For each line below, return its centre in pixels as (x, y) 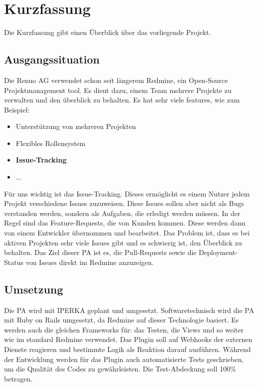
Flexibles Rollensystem (51, 143)
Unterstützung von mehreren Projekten (76, 126)
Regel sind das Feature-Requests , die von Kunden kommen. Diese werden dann (125, 223)
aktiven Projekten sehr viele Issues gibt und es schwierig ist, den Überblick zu (123, 242)
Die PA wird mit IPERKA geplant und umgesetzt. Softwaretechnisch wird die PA (129, 310)
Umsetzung (34, 289)
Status (14, 262)
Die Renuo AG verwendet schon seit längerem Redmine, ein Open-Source (116, 80)
